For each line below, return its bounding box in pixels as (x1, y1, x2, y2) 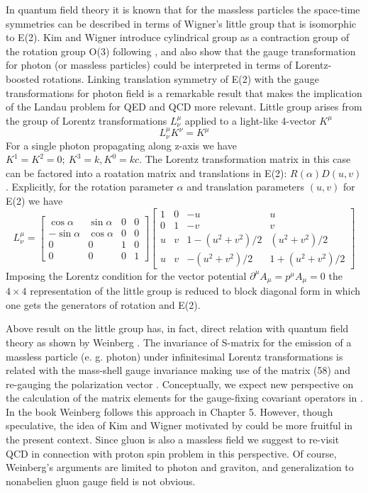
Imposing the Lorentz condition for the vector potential (6, 268, 247, 283)
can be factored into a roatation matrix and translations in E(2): (6, 165, 287, 180)
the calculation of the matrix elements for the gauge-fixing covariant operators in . (6, 390, 363, 405)
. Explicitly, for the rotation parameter (6, 179, 174, 194)
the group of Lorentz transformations (6, 113, 167, 127)
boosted (6, 71, 40, 86)
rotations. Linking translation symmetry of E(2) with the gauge (43, 71, 319, 86)
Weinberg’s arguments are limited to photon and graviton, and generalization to (6, 460, 354, 475)
